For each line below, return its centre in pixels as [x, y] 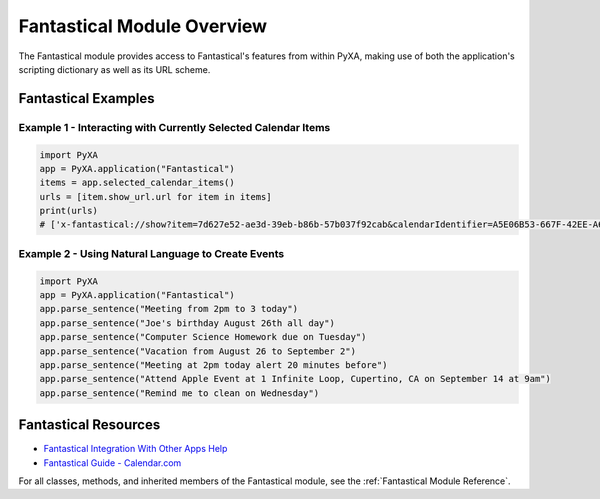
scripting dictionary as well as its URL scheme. [114, 69]
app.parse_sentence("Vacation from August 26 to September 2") [198, 351]
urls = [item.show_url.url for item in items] [155, 196]
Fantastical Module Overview [143, 26]
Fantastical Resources [89, 425]
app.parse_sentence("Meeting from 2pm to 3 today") [169, 309]
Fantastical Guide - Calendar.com [112, 462]
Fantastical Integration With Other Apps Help [135, 449]
